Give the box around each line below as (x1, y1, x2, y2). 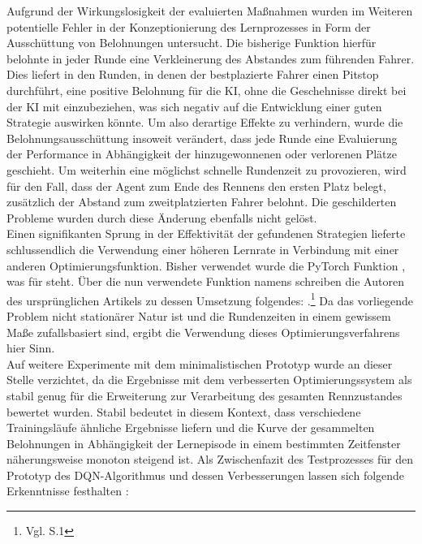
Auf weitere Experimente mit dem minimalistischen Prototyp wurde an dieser (6, 355, 393, 372)
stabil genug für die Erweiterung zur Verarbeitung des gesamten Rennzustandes (6, 386, 403, 404)
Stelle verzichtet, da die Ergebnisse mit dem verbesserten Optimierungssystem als (6, 371, 412, 388)
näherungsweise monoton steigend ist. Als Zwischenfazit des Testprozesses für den (6, 451, 414, 468)
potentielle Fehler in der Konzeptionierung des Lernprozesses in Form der (6, 18, 371, 35)
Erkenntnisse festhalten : (6, 482, 129, 499)
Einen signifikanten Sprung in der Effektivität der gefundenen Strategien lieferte (6, 225, 406, 242)
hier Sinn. (6, 339, 55, 356)
